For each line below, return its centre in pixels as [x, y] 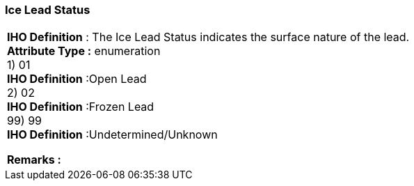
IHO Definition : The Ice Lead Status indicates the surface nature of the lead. [208, 37]
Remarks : [34, 160]
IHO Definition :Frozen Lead [81, 107]
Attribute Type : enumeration [84, 51]
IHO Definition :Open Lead [77, 79]
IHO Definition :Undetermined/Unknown [112, 135]
